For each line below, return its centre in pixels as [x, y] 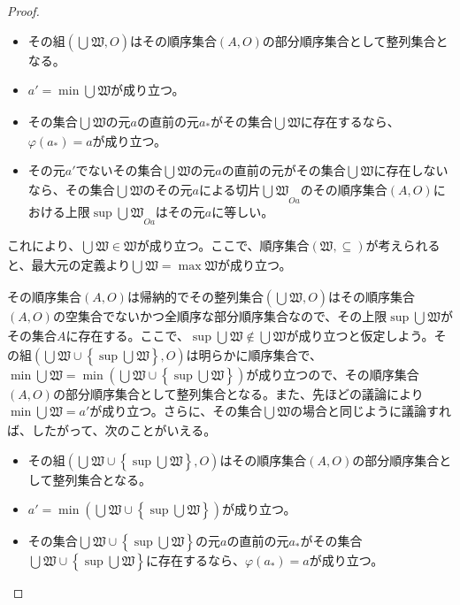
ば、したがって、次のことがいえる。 [112, 429]
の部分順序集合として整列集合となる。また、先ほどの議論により [238, 393]
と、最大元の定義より [69, 265]
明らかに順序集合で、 [261, 354]
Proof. [23, 11]
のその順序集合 [344, 190]
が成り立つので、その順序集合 [333, 374]
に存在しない [411, 170]
